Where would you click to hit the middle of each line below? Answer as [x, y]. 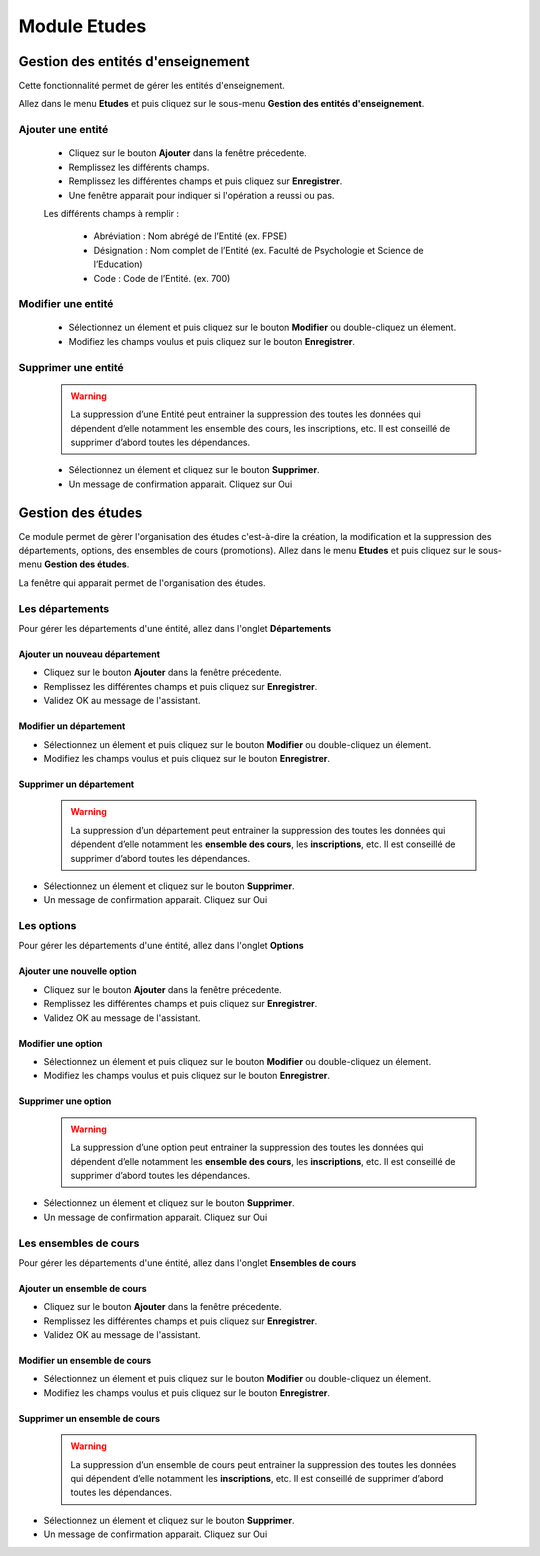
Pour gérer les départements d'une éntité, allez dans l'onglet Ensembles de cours [187, 1262]
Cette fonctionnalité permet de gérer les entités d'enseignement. [151, 86]
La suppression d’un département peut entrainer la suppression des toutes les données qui [258, 830]
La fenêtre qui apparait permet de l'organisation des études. [142, 582]
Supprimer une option [65, 1101]
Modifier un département [72, 726]
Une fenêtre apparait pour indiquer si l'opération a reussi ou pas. [201, 195]
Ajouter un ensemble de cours [82, 1288]
